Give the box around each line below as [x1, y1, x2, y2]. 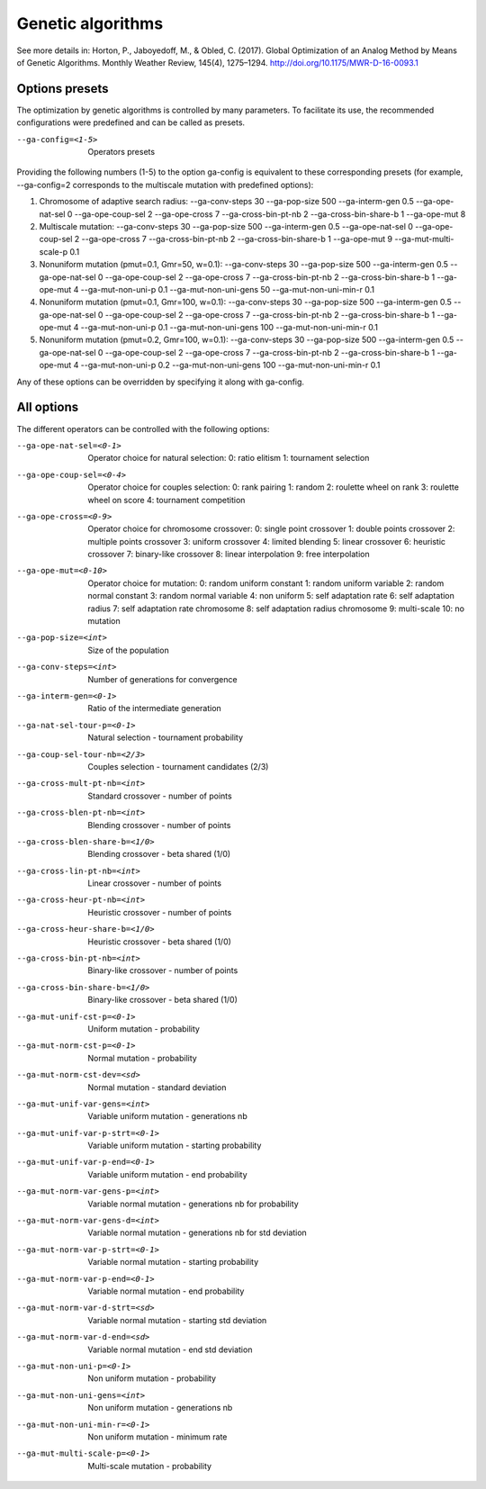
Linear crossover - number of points [87, 878, 222, 889]
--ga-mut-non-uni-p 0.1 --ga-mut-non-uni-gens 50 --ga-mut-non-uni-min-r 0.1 [80, 284, 375, 294]
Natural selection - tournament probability [87, 732, 243, 743]
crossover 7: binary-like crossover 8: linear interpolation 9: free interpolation [87, 549, 370, 560]
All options [16, 400, 79, 415]
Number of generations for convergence [87, 673, 238, 684]
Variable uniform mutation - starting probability [87, 1140, 262, 1151]
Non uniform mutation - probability [87, 1373, 216, 1384]
